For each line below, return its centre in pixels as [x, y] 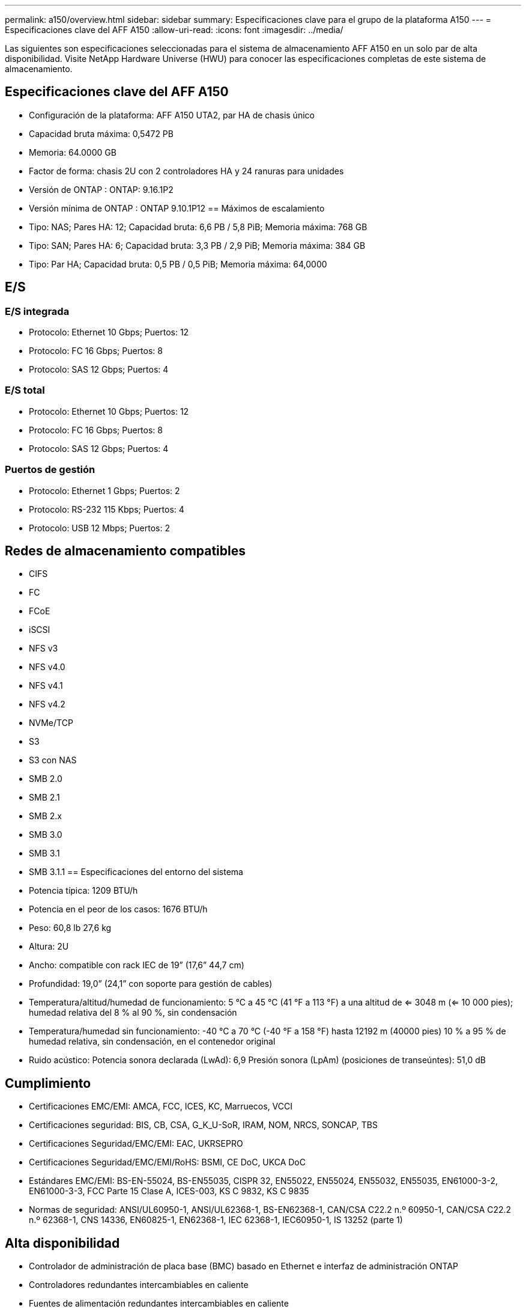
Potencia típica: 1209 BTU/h [83, 891]
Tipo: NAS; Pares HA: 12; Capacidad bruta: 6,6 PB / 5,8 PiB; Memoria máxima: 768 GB [198, 227]
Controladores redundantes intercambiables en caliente [139, 1285]
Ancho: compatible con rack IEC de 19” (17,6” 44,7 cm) [137, 965]
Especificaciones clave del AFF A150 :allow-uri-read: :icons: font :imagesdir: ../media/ [174, 30]
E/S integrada [37, 311]
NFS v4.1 [46, 686]
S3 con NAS [53, 760]
